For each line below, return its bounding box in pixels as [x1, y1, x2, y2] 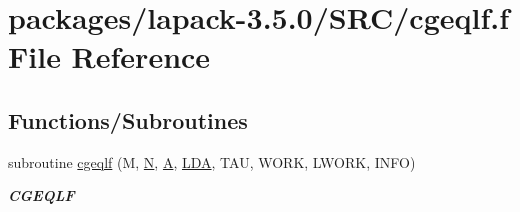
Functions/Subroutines [8, 104, 248, 135]
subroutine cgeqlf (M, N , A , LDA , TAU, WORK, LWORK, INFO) [8, 151, 416, 172]
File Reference [8, 36, 211, 77]
